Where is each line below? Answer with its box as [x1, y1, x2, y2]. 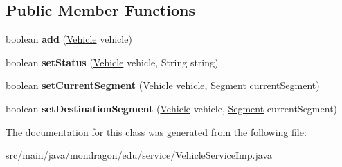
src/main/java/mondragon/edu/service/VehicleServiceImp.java [6, 148, 272, 162]
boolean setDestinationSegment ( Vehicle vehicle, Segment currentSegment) [6, 101, 338, 115]
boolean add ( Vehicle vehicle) [6, 32, 132, 46]
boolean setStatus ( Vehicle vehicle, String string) [6, 55, 219, 69]
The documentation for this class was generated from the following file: [6, 124, 307, 139]
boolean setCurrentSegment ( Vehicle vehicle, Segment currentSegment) [6, 78, 320, 92]
